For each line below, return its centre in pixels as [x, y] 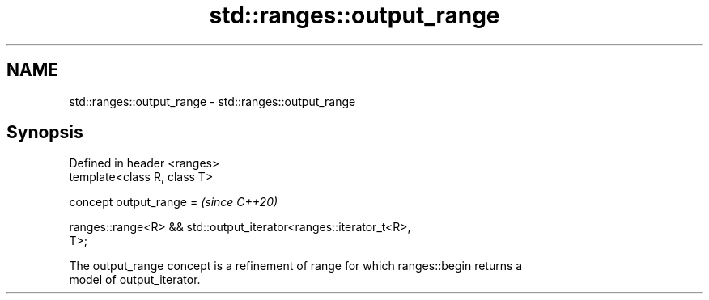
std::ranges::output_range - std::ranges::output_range [212, 101]
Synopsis [45, 133]
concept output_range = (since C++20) [174, 202]
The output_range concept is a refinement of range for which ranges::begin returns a [296, 266]
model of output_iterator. [135, 280]
